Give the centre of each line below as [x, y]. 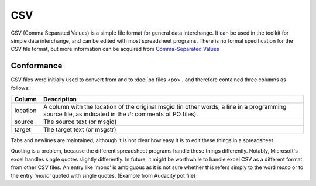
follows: [20, 88]
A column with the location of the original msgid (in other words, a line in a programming [165, 107]
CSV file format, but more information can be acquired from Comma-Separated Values [115, 49]
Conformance [37, 66]
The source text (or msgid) [80, 122]
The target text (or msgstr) [80, 130]
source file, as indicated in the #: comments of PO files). [121, 114]
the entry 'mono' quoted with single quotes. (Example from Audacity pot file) [103, 175]
